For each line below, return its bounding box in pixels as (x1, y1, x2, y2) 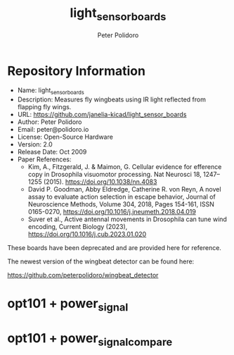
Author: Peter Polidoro (17, 118, 82, 126)
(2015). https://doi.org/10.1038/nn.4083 (43, 177, 157, 186)
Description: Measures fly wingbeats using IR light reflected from (17, 95, 206, 104)
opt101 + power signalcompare (7, 330, 173, 349)
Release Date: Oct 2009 (17, 148, 87, 156)
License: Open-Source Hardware (17, 132, 114, 142)
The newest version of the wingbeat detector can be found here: (7, 257, 195, 266)
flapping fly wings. (17, 103, 72, 111)
